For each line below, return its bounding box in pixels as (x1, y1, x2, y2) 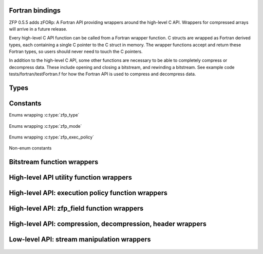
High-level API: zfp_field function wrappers (9, 204, 144, 213)
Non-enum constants (9, 145, 52, 151)
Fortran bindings (9, 6, 61, 15)
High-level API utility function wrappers (9, 173, 132, 182)
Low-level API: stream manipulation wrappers (9, 236, 151, 244)
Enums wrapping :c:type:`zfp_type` (9, 112, 80, 118)
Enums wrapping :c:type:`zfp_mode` (9, 123, 82, 129)
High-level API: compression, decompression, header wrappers (9, 220, 207, 228)
